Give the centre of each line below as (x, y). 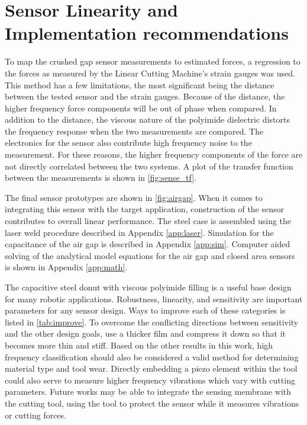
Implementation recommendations (147, 33)
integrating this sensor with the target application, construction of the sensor (145, 209)
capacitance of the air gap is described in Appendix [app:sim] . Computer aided (148, 244)
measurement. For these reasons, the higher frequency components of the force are (154, 154)
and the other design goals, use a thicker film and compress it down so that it (145, 333)
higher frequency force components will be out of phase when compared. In (141, 108)
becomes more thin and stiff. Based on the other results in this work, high (139, 345)
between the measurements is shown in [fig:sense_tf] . (101, 178)
